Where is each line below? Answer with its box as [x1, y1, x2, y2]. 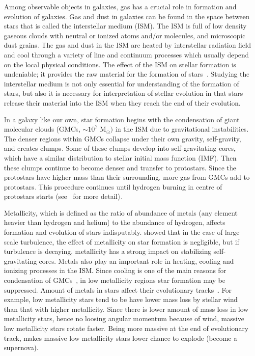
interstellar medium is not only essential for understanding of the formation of [4, 78, 239, 88]
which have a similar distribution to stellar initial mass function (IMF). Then [4, 152, 237, 163]
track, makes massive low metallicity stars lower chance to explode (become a [4, 332, 237, 343]
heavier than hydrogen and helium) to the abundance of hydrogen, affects [4, 217, 226, 227]
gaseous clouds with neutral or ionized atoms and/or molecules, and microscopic [4, 30, 246, 40]
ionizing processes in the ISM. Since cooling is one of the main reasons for [4, 265, 227, 275]
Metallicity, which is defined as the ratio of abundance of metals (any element [4, 207, 238, 218]
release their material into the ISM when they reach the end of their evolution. [4, 97, 241, 108]
